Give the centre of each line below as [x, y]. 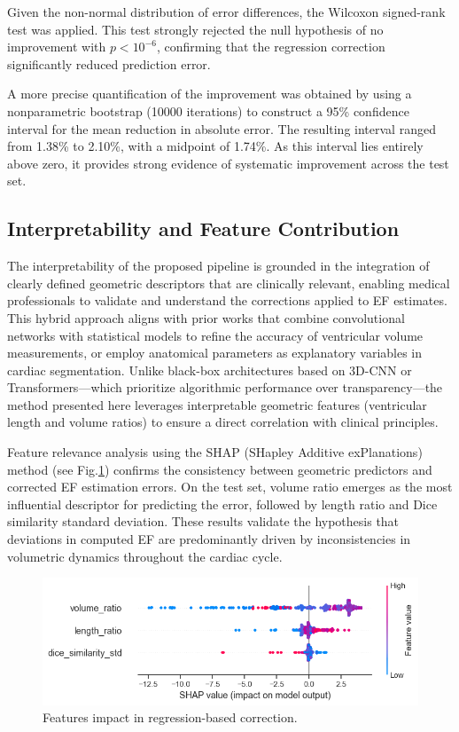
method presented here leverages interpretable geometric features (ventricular [217, 404]
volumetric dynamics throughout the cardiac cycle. [145, 556]
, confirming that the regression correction [271, 47]
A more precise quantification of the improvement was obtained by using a [210, 94]
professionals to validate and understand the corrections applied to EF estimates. [227, 300]
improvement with [57, 47]
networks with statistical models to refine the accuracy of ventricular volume [215, 335]
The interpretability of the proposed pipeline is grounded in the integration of [218, 266]
